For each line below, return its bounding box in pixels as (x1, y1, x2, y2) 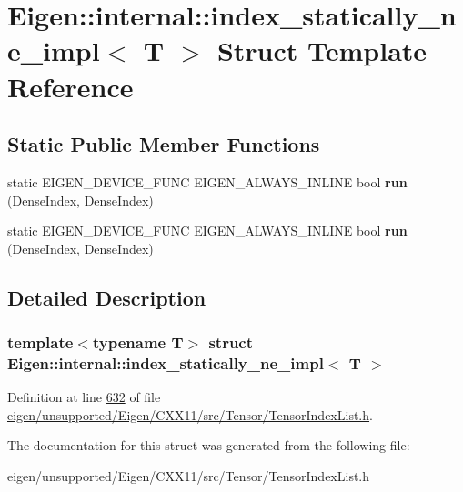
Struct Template (216, 32, 428, 69)
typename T (92, 331, 184, 354)
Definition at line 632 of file (7, 387, 161, 407)
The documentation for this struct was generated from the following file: (7, 436, 410, 455)
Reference (7, 67, 134, 105)
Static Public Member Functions (7, 130, 320, 158)
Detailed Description (7, 283, 206, 311)
